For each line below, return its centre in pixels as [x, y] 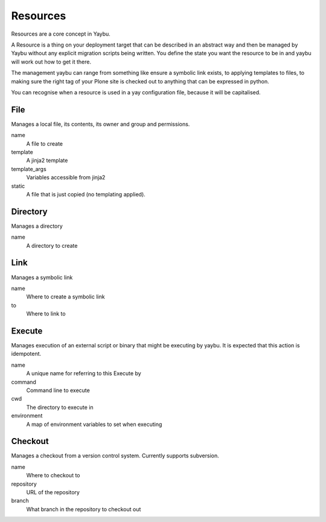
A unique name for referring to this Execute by [84, 373]
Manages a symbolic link [42, 277]
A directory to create [52, 245]
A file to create [45, 143]
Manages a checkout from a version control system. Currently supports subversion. [115, 456]
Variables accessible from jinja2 [66, 178]
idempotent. [26, 354]
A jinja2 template [47, 161]
